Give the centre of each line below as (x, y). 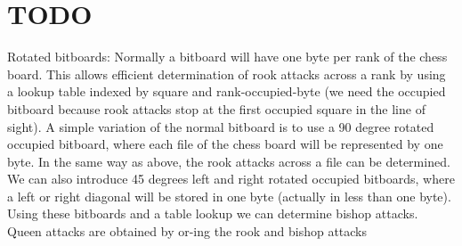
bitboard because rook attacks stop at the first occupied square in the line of (216, 108)
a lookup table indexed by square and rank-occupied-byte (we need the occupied (227, 91)
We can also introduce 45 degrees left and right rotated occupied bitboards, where (231, 179)
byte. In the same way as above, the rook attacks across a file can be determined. (229, 161)
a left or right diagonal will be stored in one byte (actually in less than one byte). (229, 196)
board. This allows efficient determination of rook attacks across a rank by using (227, 74)
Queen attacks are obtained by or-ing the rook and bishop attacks (187, 231)
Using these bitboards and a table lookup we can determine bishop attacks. (213, 213)
